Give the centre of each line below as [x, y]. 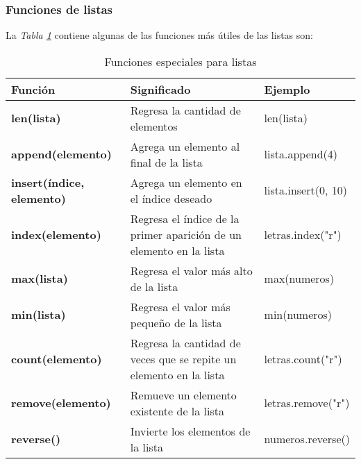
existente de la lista [177, 411]
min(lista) [39, 315]
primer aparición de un [186, 234]
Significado [160, 89]
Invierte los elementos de [190, 431]
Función [33, 89]
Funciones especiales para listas [180, 61]
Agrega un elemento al [185, 146]
